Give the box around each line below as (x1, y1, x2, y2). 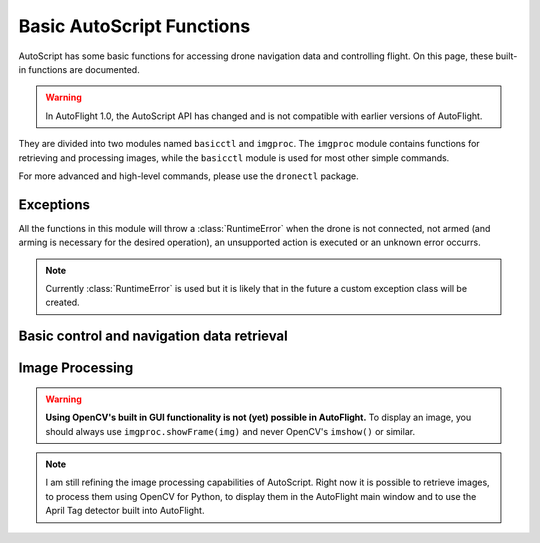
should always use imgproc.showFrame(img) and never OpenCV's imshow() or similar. (45, 425, 415, 437)
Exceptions (18, 196, 90, 213)
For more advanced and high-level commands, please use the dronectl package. (18, 170, 359, 182)
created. (45, 296, 80, 309)
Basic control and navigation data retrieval (18, 328, 289, 345)
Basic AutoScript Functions (18, 15, 251, 37)
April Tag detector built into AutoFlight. (45, 505, 205, 517)
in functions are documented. (18, 63, 140, 75)
